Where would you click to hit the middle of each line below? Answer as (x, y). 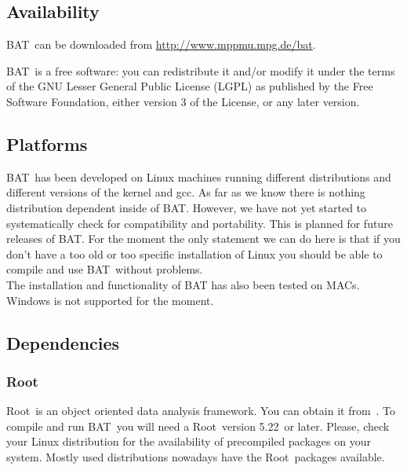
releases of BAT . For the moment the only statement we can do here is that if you (203, 239)
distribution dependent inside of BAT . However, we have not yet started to (187, 207)
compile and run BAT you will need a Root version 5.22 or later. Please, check (198, 426)
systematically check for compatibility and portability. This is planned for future (200, 223)
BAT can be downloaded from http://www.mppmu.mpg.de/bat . (161, 44)
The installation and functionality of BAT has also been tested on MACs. (183, 284)
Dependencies (63, 342)
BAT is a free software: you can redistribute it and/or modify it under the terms (201, 70)
